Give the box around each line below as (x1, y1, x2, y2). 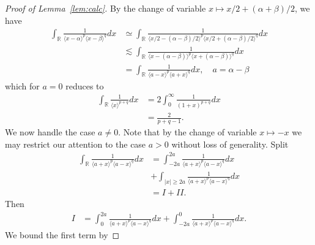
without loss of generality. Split (171, 137, 289, 150)
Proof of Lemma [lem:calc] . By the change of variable (5, 2, 206, 14)
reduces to (65, 79, 104, 92)
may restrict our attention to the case (5, 137, 146, 150)
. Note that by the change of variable (118, 125, 257, 138)
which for (5, 79, 40, 92)
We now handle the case (5, 125, 95, 138)
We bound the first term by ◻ (5, 228, 120, 241)
